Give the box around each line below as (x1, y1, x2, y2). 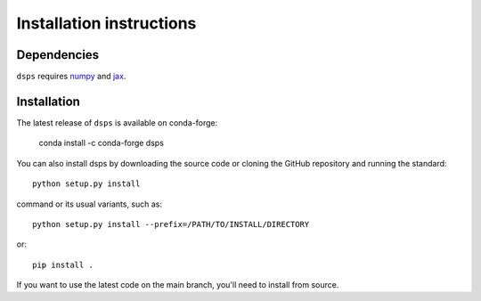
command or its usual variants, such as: (16, 199, 163, 209)
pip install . (32, 259, 94, 270)
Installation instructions (16, 13, 197, 33)
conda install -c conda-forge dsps (38, 138, 165, 149)
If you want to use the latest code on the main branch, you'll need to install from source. (16, 280, 339, 290)
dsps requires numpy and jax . (16, 71, 126, 82)
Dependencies (16, 47, 100, 62)
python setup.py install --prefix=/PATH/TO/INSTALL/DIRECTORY (32, 219, 310, 229)
